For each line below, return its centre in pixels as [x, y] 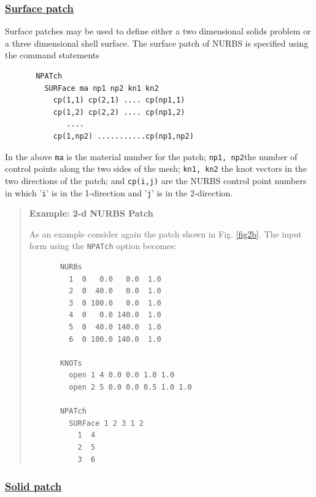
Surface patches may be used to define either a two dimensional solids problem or [158, 31]
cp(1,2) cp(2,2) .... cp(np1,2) [119, 112]
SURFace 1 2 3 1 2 [106, 423]
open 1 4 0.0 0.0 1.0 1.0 [122, 375]
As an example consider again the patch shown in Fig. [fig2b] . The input [166, 233]
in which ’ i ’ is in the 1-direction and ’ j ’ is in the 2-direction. [119, 192]
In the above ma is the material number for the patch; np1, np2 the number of [151, 156]
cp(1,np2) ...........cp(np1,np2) [123, 136]
